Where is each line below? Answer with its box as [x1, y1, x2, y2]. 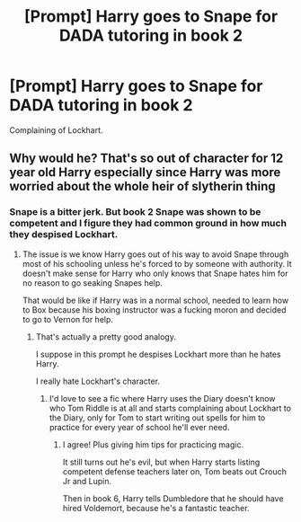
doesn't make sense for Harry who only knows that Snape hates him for [22, 268, 288, 279]
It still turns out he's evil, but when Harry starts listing [62, 456, 261, 467]
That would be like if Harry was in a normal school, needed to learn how [22, 295, 289, 305]
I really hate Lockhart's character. [35, 376, 160, 386]
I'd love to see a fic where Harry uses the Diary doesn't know [49, 393, 276, 403]
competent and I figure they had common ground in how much [9, 217, 288, 230]
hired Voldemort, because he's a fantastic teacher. [62, 502, 250, 513]
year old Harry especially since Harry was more [9, 164, 281, 181]
